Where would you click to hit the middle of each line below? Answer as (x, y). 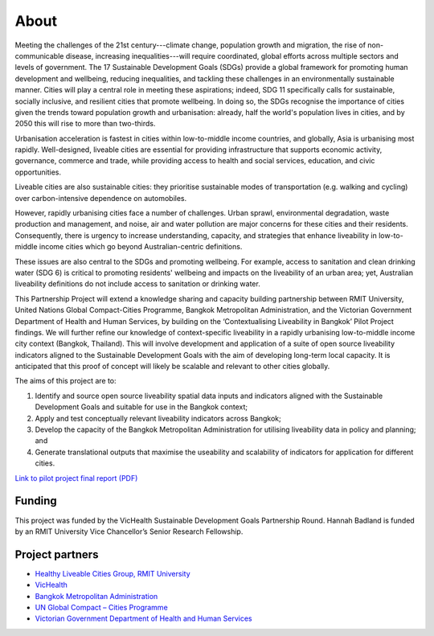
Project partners (57, 554)
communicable (39, 55)
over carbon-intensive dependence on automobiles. (101, 198)
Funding (36, 501)
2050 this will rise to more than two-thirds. (85, 124)
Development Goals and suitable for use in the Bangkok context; (141, 407)
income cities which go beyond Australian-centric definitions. (141, 247)
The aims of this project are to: (66, 381)
